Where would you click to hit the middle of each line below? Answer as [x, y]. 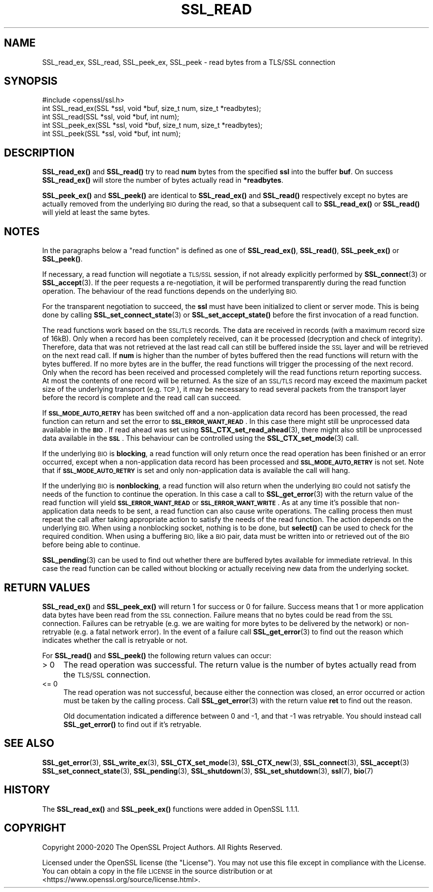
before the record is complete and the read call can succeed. [142, 398]
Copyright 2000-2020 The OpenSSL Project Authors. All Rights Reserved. [162, 847]
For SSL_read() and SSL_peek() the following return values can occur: [157, 655]
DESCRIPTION [39, 153]
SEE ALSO [29, 743]
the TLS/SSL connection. [107, 674]
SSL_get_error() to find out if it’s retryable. [132, 724]
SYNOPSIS [31, 81]
